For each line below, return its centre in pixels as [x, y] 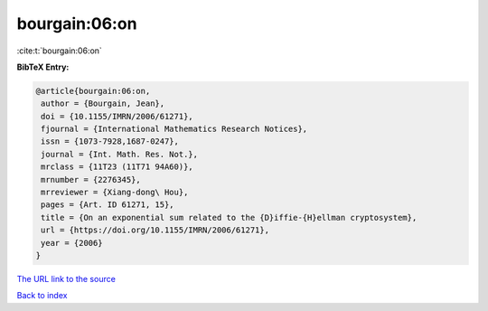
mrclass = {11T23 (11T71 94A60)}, [117, 167]
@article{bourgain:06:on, [93, 91]
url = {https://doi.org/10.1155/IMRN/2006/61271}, [155, 230]
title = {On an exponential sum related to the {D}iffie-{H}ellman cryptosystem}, [229, 217]
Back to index [42, 296]
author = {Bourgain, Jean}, [103, 104]
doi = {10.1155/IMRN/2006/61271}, [117, 116]
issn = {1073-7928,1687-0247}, [110, 141]
